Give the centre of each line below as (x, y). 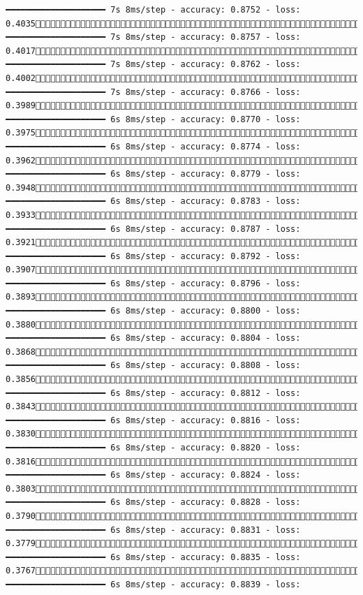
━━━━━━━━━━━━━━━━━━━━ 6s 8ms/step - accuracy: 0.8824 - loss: (153, 475)
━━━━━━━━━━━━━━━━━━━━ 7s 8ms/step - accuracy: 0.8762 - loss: (153, 65)
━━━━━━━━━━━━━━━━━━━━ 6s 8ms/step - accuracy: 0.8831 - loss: (153, 530)
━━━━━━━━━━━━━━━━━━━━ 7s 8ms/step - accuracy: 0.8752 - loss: (153, 10)
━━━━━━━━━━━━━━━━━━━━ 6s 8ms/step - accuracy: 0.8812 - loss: (153, 393)
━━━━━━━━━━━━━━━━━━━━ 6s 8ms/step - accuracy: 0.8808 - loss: (153, 366)
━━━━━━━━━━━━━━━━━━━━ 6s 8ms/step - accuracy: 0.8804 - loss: (153, 338)
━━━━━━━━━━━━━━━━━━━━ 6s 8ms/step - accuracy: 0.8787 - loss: (153, 229)
